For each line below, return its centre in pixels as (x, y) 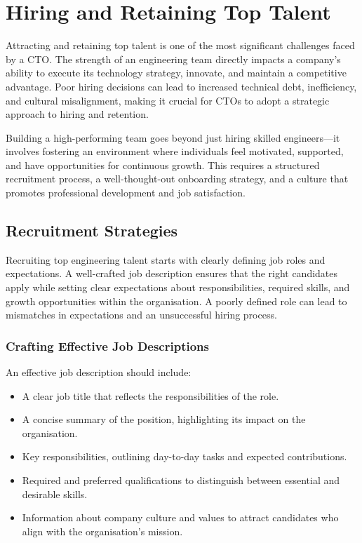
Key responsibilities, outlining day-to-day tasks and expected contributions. (185, 456)
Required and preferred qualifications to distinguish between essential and (181, 480)
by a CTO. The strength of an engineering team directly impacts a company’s (173, 59)
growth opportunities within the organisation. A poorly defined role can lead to (176, 301)
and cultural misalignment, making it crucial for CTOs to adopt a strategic (168, 100)
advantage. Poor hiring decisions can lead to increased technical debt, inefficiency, (181, 86)
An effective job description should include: (99, 372)
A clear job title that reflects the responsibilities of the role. (150, 395)
